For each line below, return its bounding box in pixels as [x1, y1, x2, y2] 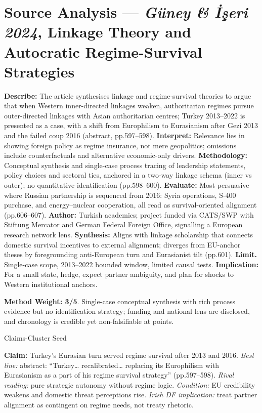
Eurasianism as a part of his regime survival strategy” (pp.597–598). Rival [4, 369, 234, 380]
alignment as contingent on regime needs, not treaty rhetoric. [4, 399, 194, 409]
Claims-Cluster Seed [4, 333, 67, 343]
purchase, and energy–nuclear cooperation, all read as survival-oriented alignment [4, 199, 257, 210]
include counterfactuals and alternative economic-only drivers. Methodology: [4, 150, 248, 160]
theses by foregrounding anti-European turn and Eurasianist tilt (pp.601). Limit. [4, 249, 257, 260]
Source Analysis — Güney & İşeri [4, 2, 248, 23]
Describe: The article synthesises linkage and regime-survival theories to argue [4, 90, 251, 101]
